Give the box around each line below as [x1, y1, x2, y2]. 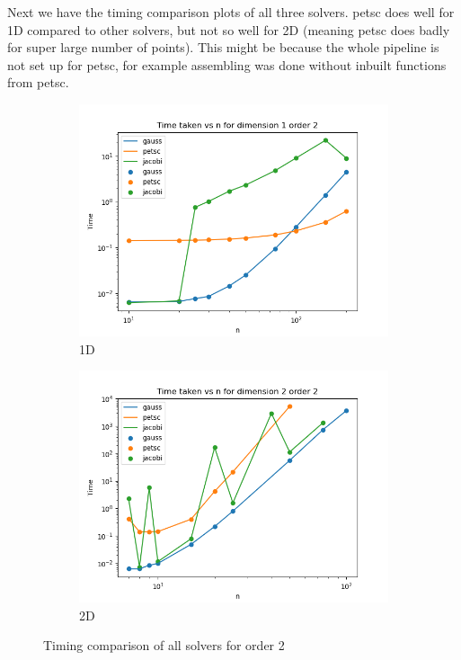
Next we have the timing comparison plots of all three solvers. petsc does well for [7, 3, 455, 21]
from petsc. [7, 73, 69, 92]
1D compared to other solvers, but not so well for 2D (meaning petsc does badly [7, 20, 450, 39]
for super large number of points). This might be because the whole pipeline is [7, 38, 439, 57]
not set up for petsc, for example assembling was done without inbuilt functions [7, 55, 447, 74]
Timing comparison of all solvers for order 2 [43, 636, 285, 655]
